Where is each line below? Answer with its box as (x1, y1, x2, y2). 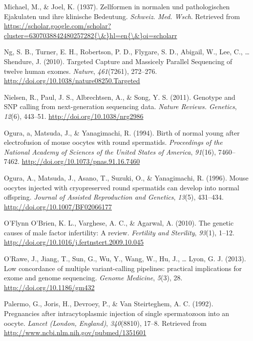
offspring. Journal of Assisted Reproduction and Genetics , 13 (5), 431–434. (4, 192, 224, 202)
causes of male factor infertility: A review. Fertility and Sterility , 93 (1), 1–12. (4, 227, 234, 237)
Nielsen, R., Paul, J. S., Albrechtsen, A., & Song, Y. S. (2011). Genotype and (4, 91, 235, 102)
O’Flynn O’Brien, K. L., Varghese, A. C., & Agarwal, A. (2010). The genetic (4, 218, 234, 228)
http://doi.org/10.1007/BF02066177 (4, 201, 112, 211)
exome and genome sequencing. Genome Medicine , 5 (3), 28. (4, 273, 183, 283)
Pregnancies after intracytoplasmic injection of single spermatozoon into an (4, 308, 230, 318)
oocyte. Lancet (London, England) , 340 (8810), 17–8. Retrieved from (4, 318, 207, 328)
